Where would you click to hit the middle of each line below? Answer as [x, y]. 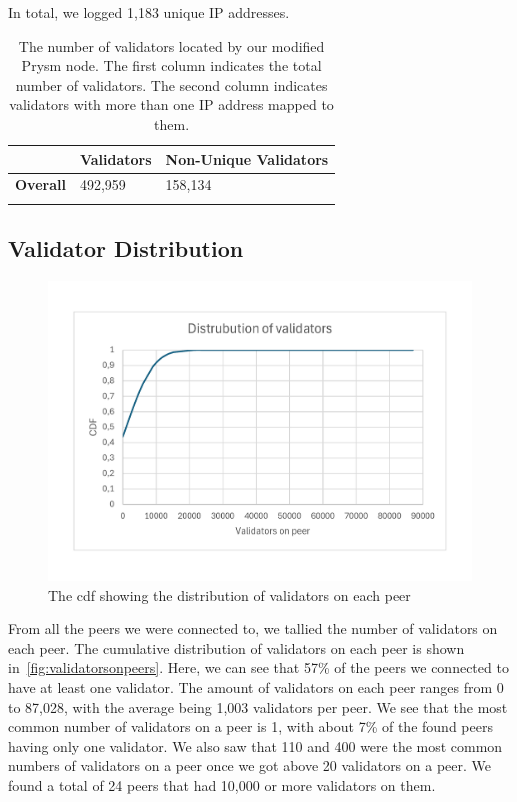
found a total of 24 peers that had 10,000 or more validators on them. [222, 784]
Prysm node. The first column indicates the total [171, 65]
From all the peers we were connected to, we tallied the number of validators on [253, 628]
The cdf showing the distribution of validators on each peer [229, 594]
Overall [40, 184]
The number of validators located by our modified [171, 45]
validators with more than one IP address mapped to [171, 104]
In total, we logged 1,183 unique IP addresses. [149, 12]
